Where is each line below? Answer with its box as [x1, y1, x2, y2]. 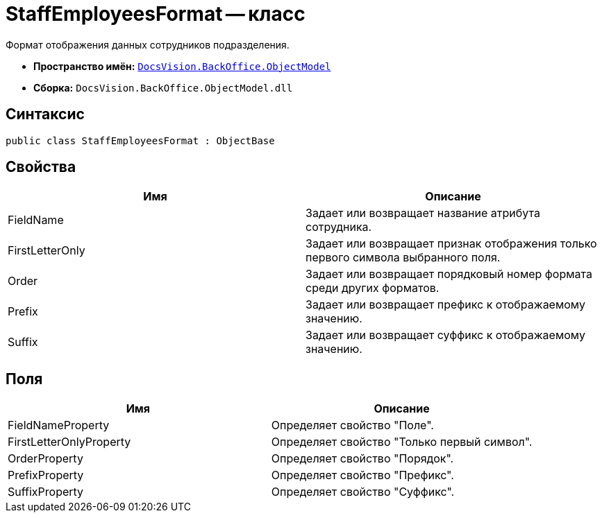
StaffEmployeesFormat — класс [6, 2, 306, 26]
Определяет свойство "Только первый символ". [271, 435, 533, 449]
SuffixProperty [8, 485, 84, 499]
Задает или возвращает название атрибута [306, 206, 540, 221]
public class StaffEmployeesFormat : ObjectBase [6, 135, 275, 146]
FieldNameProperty [8, 418, 110, 433]
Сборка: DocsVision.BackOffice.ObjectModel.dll [33, 81, 293, 94]
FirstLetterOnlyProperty [8, 435, 131, 449]
